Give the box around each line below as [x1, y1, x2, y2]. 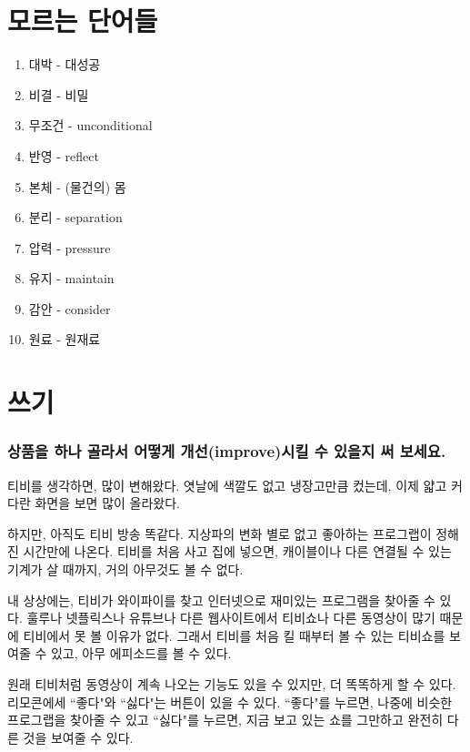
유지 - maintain [28, 269, 115, 288]
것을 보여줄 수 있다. [23, 727, 134, 747]
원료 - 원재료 [28, 330, 101, 349]
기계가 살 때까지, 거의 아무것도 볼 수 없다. [7, 560, 244, 579]
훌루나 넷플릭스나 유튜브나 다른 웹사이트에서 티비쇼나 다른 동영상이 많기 [26, 608, 435, 627]
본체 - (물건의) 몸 [28, 177, 126, 196]
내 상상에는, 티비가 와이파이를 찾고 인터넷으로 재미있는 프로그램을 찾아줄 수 [7, 590, 435, 609]
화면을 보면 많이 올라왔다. [35, 493, 180, 513]
